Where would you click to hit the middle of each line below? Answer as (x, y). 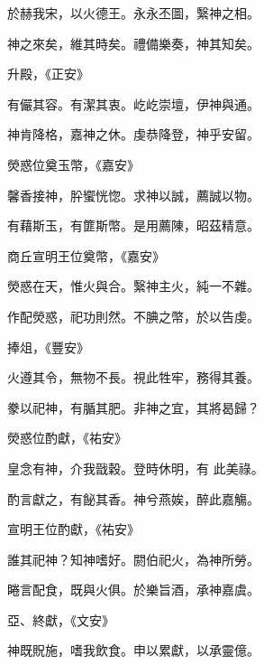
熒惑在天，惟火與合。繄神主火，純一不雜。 (133, 286)
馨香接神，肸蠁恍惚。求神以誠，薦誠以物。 (133, 195)
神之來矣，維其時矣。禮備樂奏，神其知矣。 (133, 43)
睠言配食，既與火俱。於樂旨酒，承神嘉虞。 (133, 590)
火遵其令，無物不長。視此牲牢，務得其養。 (133, 377)
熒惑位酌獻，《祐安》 (67, 438)
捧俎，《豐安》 (48, 347)
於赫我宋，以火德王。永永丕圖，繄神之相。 (133, 13)
